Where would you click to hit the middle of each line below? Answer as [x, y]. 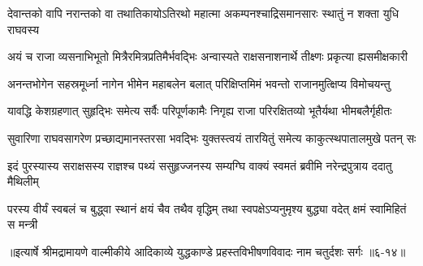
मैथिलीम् [23, 181]
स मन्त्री [23, 224]
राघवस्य [23, 29]
